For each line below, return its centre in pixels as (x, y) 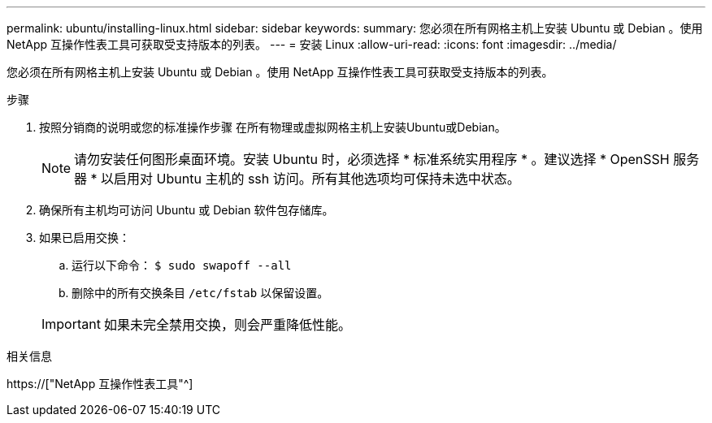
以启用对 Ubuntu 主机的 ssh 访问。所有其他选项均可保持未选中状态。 (310, 179)
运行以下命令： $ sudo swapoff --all (182, 265)
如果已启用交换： (85, 237)
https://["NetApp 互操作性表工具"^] (100, 384)
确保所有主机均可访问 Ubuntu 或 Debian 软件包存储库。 (187, 210)
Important (71, 324)
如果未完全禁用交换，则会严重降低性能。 (227, 325)
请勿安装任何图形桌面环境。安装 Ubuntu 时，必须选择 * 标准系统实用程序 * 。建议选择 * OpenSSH (372, 159)
